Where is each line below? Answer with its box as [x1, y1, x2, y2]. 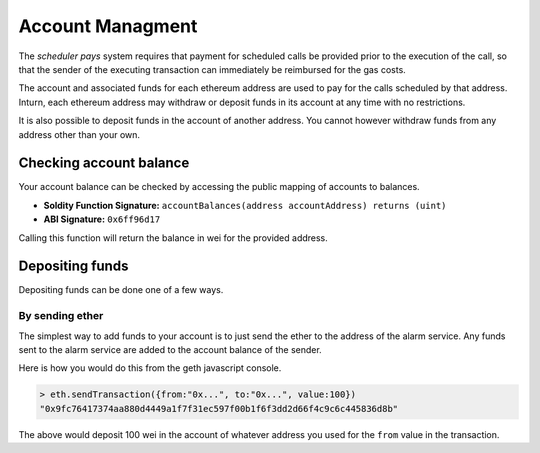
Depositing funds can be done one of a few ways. [18, 284, 224, 296]
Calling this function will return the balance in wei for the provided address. [18, 231, 329, 244]
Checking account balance [18, 155, 190, 172]
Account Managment [18, 15, 198, 37]
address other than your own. [18, 128, 140, 140]
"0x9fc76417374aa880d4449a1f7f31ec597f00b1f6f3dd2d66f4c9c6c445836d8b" [39, 403, 399, 414]
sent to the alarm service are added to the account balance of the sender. [18, 344, 322, 356]
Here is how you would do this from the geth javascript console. [18, 362, 282, 374]
